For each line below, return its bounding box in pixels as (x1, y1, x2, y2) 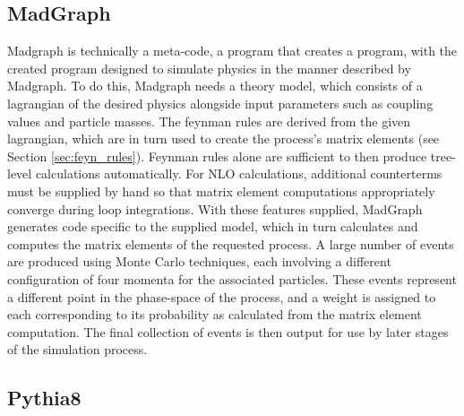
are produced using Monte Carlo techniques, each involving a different (7, 252, 391, 271)
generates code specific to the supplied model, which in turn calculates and (7, 217, 418, 236)
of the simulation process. (7, 340, 148, 359)
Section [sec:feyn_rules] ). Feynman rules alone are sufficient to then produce (7, 146, 427, 165)
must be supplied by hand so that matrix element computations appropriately (7, 181, 435, 200)
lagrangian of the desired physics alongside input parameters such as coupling (7, 93, 434, 112)
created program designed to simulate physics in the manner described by (7, 58, 411, 77)
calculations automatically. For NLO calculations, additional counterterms (35, 164, 443, 183)
